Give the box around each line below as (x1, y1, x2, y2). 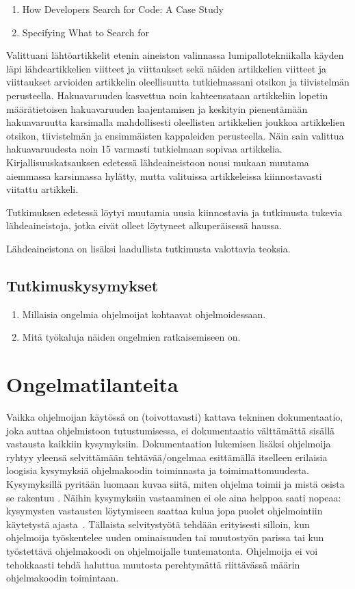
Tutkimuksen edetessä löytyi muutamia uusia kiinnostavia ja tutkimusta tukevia (6, 205, 343, 219)
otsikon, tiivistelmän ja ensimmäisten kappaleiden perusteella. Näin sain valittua (6, 128, 344, 142)
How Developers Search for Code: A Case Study (22, 2, 224, 16)
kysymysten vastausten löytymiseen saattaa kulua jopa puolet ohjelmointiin (6, 503, 323, 518)
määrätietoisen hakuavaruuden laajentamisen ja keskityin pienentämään (6, 101, 308, 116)
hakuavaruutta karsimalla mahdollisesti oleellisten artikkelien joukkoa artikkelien (6, 115, 345, 129)
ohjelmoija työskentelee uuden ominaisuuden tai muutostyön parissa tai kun (6, 530, 324, 545)
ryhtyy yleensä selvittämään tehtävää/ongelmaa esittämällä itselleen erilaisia (6, 449, 328, 464)
